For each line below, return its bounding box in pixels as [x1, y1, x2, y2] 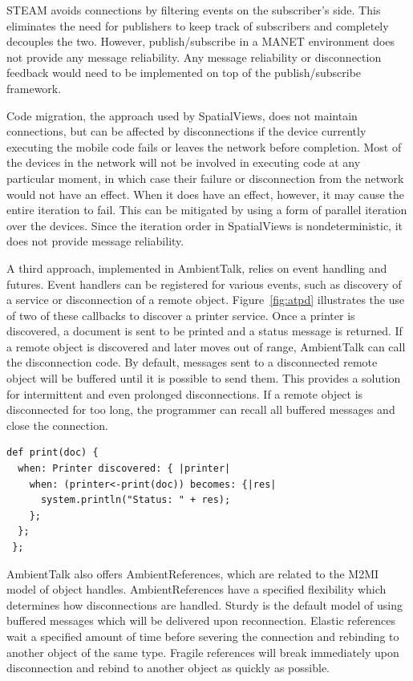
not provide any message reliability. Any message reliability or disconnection [6, 48, 382, 65]
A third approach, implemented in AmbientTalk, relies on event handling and [6, 259, 387, 276]
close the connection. [6, 416, 108, 433]
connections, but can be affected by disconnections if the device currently [6, 123, 366, 140]
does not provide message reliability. [6, 233, 184, 249]
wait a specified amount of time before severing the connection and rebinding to [6, 627, 399, 644]
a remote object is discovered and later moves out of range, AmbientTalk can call [6, 338, 406, 355]
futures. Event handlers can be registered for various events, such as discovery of [6, 275, 402, 292]
